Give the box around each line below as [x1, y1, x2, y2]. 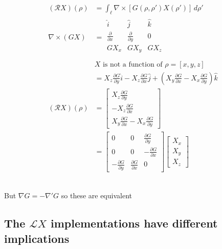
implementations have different [50, 215, 218, 231]
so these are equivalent [61, 190, 132, 201]
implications [4, 230, 70, 246]
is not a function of [102, 60, 163, 68]
